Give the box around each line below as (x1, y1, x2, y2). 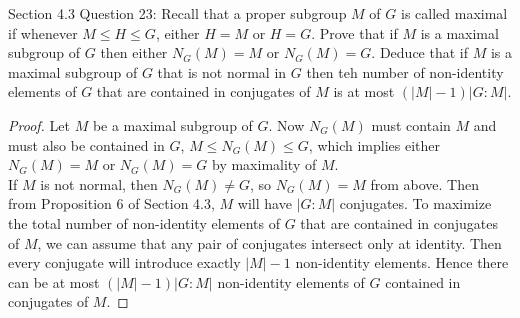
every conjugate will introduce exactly (8, 252, 241, 273)
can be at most (8, 271, 100, 292)
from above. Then (370, 173, 479, 194)
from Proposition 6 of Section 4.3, (8, 193, 215, 214)
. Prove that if (311, 22, 398, 43)
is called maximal (400, 3, 508, 23)
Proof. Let (8, 114, 70, 135)
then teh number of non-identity (306, 61, 504, 82)
